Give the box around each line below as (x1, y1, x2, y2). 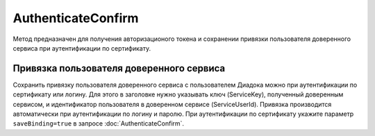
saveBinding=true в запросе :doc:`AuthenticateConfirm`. (12, 119, 184, 128)
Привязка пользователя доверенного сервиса (12, 62, 226, 74)
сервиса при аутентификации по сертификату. (12, 44, 151, 52)
